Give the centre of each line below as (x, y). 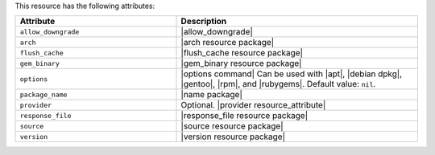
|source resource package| (232, 126)
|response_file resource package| (244, 116)
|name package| (212, 95)
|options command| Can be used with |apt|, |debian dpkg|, (292, 74)
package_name (43, 94)
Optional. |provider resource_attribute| (253, 105)
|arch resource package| (228, 43)
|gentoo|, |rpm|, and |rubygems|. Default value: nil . (278, 84)
